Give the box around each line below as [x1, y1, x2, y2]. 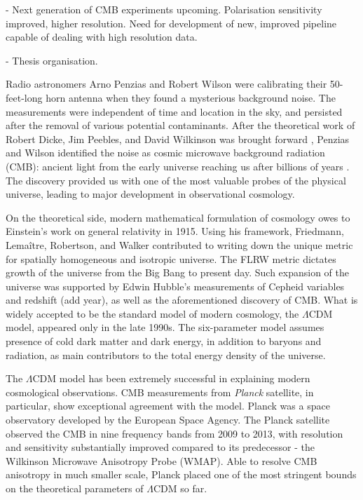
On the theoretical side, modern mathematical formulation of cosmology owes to [6, 210, 350, 224]
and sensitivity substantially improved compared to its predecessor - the [6, 440, 315, 454]
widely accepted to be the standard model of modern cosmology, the [6, 306, 299, 320]
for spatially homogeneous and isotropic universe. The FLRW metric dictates [6, 251, 336, 266]
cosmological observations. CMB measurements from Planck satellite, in [6, 384, 314, 399]
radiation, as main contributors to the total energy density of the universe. [6, 347, 326, 362]
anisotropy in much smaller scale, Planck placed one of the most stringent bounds [6, 467, 357, 482]
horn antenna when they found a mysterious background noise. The [46, 90, 336, 104]
